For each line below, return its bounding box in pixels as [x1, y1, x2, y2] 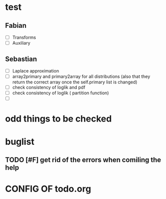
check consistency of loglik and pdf [12, 84, 86, 90]
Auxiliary [12, 40, 31, 46]
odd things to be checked [5, 113, 112, 125]
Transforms [12, 34, 36, 40]
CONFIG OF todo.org [5, 183, 92, 195]
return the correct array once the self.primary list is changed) [12, 79, 138, 85]
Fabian [5, 21, 27, 30]
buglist [5, 136, 35, 147]
